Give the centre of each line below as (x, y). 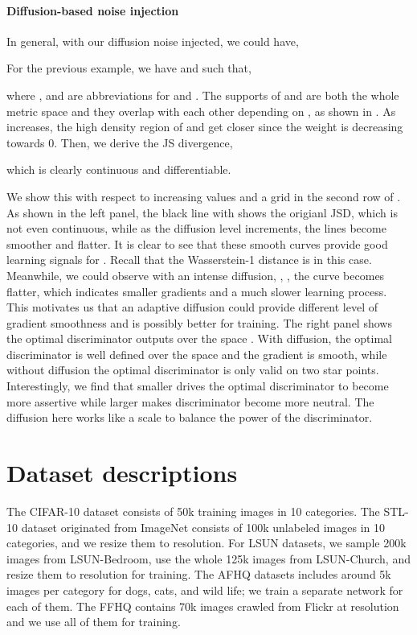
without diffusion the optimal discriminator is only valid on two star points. (193, 370)
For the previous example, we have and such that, (129, 68)
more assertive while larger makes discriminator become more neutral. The (190, 401)
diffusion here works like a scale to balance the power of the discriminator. (190, 417)
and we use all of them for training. (94, 622)
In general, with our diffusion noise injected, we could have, (153, 41)
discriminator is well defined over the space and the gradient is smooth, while (197, 354)
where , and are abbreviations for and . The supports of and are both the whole (203, 95)
